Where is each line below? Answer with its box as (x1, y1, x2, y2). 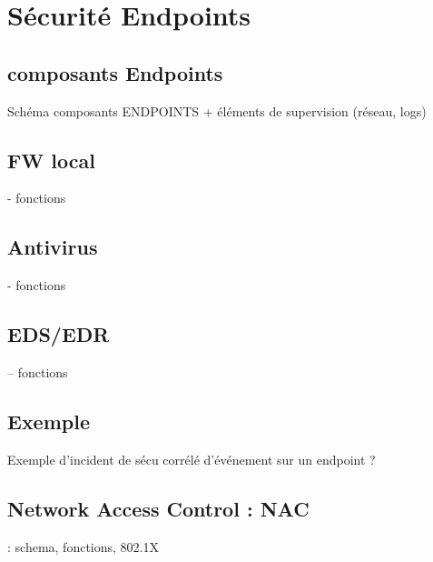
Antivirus (7, 233, 98, 261)
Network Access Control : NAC (7, 494, 310, 522)
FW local (7, 146, 95, 174)
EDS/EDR (7, 320, 110, 348)
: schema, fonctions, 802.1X (7, 537, 159, 556)
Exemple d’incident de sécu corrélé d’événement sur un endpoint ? (7, 449, 376, 468)
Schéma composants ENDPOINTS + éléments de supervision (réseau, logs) (7, 101, 427, 120)
